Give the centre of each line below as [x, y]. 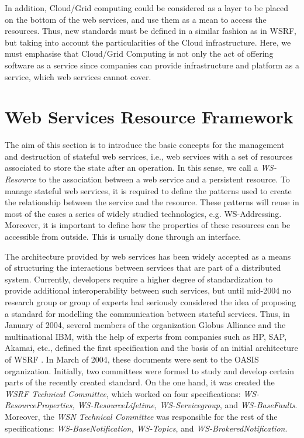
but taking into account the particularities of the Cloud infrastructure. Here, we [148, 42]
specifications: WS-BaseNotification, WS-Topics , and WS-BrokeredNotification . [146, 428]
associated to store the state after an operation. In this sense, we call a [132, 168]
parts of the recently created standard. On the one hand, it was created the [140, 382]
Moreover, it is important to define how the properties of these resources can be [148, 225]
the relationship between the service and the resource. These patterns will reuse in [152, 202]
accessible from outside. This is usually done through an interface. [123, 237]
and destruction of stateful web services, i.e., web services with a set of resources [149, 156]
